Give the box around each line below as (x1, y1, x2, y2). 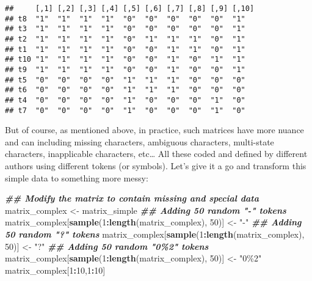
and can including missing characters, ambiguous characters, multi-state (5, 135, 274, 148)
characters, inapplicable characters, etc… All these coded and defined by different (5, 147, 308, 160)
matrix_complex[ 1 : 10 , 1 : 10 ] (5, 263, 106, 276)
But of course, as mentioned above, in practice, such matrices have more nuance (5, 123, 304, 136)
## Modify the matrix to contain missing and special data (5, 192, 259, 205)
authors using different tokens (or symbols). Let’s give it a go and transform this (5, 159, 307, 172)
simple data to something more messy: (5, 171, 148, 184)
